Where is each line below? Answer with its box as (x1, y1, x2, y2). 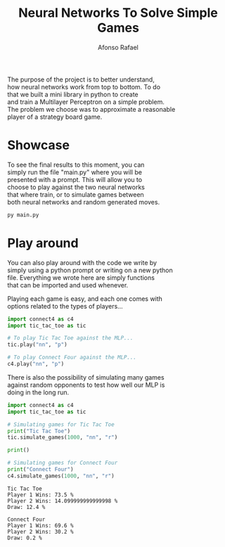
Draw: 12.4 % (7, 503, 46, 510)
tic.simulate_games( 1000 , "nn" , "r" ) (7, 434, 118, 441)
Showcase (7, 137, 70, 153)
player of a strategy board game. (7, 112, 103, 121)
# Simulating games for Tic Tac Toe (7, 420, 115, 428)
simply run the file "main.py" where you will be (7, 167, 143, 176)
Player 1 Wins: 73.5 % (7, 491, 74, 498)
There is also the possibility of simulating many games (7, 373, 165, 381)
